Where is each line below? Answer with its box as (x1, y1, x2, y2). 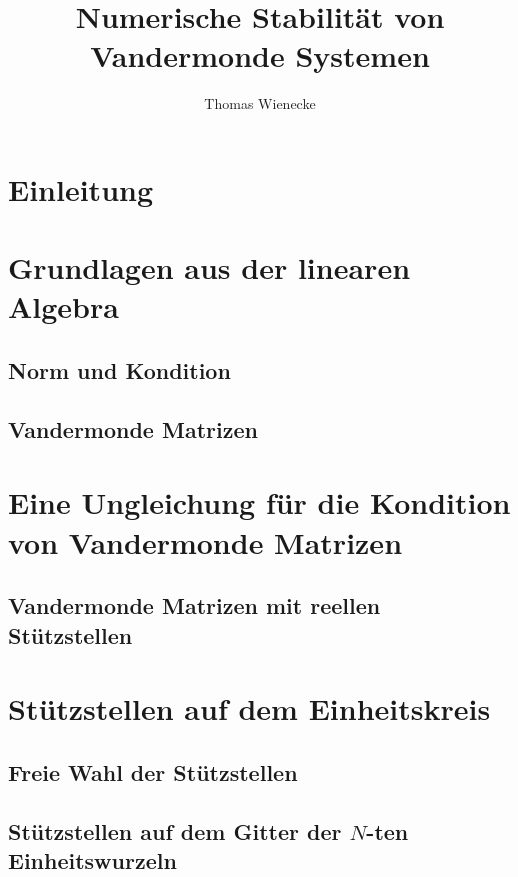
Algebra (8, 286, 119, 327)
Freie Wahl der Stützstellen (8, 756, 298, 787)
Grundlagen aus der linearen (8, 247, 411, 288)
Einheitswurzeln (8, 844, 177, 875)
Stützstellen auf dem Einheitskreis (8, 688, 491, 729)
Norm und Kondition (8, 355, 231, 386)
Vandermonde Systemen (90, 35, 430, 76)
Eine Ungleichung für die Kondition (8, 482, 511, 523)
